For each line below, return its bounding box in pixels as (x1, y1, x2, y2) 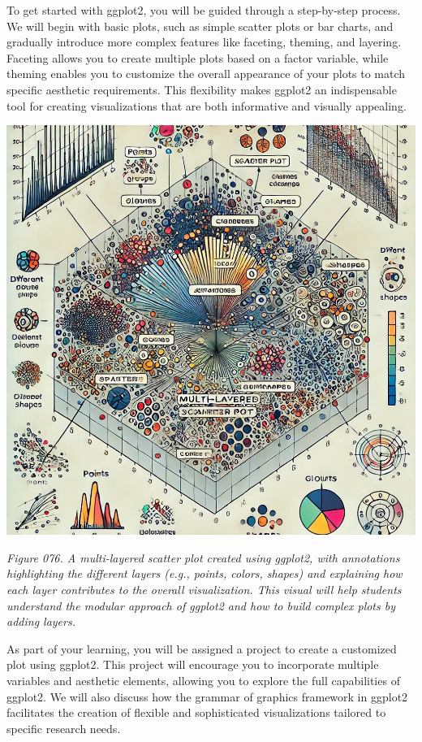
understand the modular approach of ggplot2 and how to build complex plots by (6, 597, 395, 614)
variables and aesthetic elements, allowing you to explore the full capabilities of (6, 671, 400, 688)
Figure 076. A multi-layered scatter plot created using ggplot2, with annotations (6, 549, 400, 566)
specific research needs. (6, 719, 121, 736)
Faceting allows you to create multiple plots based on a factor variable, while (6, 49, 389, 66)
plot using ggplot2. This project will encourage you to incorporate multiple (6, 656, 379, 673)
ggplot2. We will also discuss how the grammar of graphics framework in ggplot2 (6, 688, 408, 705)
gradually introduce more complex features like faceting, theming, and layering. (6, 33, 402, 50)
